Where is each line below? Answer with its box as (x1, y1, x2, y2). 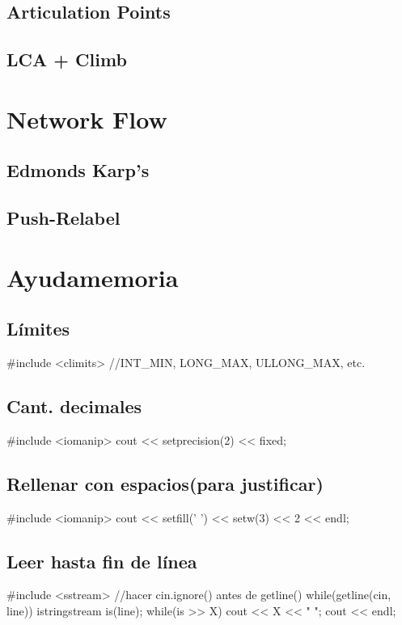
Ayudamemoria (6, 260, 179, 293)
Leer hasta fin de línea (6, 548, 197, 573)
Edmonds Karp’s (6, 158, 150, 183)
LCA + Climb (6, 47, 127, 72)
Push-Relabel (6, 205, 121, 230)
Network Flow (6, 102, 167, 135)
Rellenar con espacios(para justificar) (6, 471, 324, 496)
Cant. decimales (6, 394, 142, 419)
